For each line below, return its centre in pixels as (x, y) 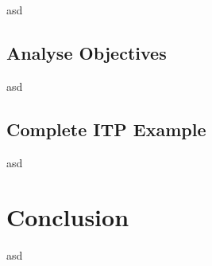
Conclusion (68, 217)
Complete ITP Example (106, 129)
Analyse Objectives (87, 52)
